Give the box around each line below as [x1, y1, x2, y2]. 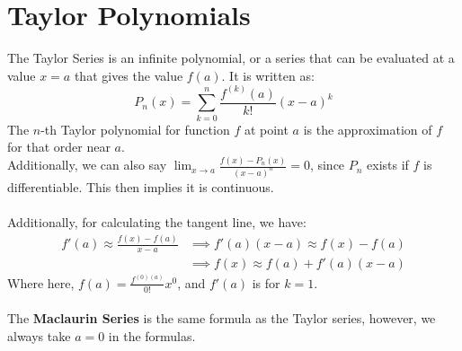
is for [252, 273, 280, 292]
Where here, [7, 273, 75, 292]
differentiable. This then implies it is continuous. [7, 177, 274, 196]
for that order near [7, 137, 111, 156]
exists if [367, 155, 409, 174]
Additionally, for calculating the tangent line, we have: [7, 213, 307, 232]
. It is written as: [221, 66, 315, 84]
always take [7, 326, 71, 345]
